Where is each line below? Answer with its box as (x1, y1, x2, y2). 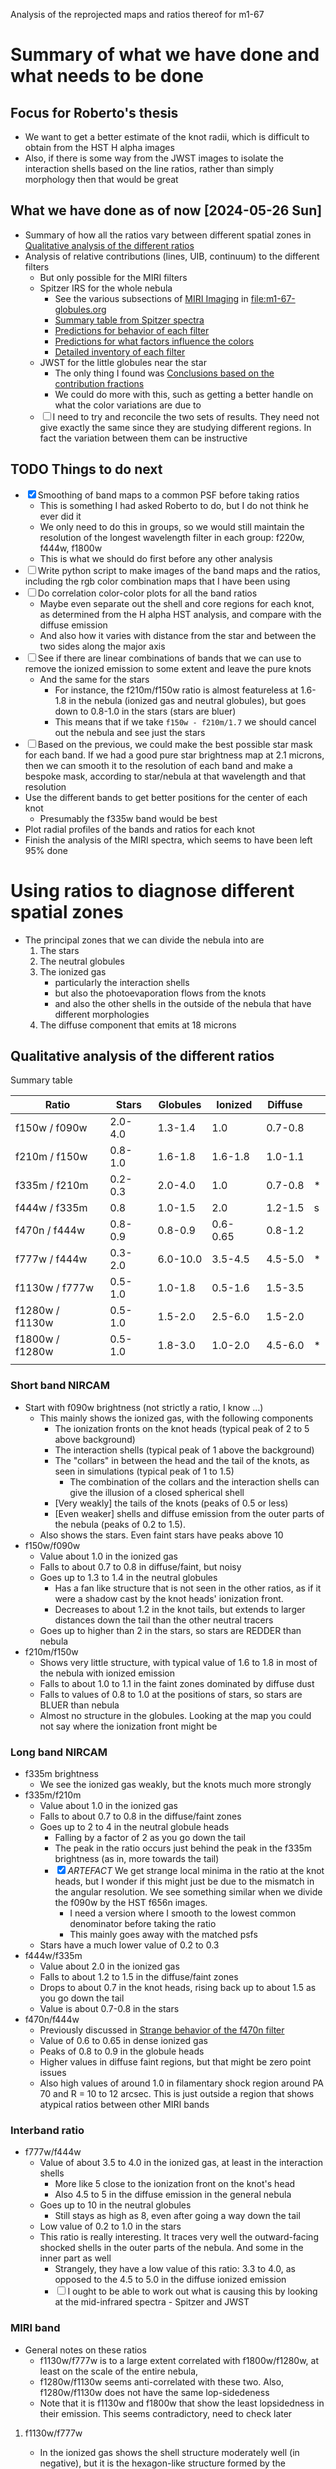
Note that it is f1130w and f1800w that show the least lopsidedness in (39, 2397, 325, 2409)
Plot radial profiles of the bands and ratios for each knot (24, 823, 256, 835)
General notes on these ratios (24, 2344, 147, 2356)
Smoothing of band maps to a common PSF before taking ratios (37, 489, 300, 501)
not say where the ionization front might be (39, 1720, 218, 1732)
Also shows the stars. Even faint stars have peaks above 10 (39, 1529, 284, 1541)
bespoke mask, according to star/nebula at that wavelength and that (24, 770, 307, 782)
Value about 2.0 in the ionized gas (39, 1960, 180, 1972)
